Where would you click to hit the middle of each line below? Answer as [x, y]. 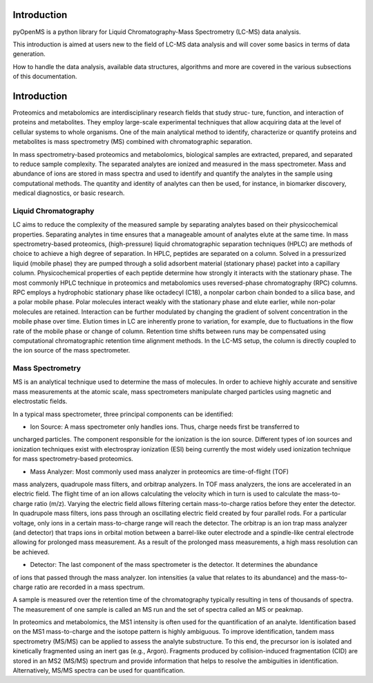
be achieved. [31, 552]
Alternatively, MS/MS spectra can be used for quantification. [99, 671]
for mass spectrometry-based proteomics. [73, 459]
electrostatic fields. [40, 402]
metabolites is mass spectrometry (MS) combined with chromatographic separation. [133, 142]
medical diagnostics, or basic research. [69, 193]
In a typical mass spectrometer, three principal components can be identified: [123, 414]
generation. [29, 54]
